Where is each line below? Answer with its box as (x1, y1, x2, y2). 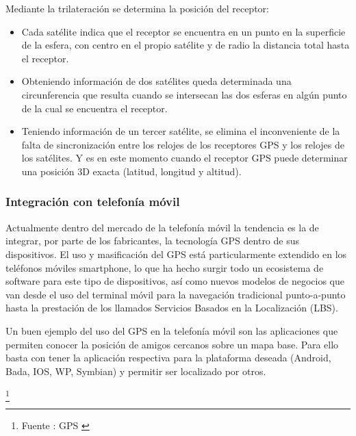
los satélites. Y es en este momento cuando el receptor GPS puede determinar (21, 151, 348, 165)
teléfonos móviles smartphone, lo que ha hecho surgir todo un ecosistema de (5, 260, 324, 274)
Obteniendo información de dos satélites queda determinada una (21, 74, 292, 88)
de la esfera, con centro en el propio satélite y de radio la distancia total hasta (21, 38, 350, 52)
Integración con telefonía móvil (5, 193, 180, 210)
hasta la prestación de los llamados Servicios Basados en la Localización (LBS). (5, 300, 338, 315)
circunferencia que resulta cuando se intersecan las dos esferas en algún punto (21, 87, 347, 101)
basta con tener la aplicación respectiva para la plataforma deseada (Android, (5, 350, 331, 365)
